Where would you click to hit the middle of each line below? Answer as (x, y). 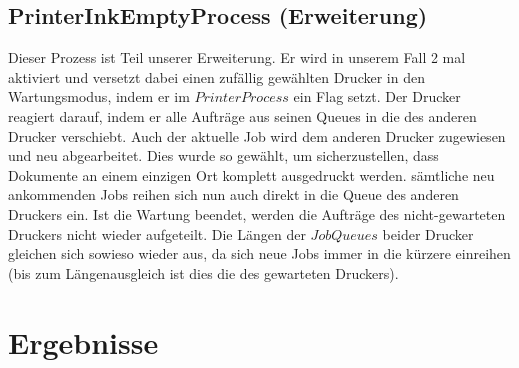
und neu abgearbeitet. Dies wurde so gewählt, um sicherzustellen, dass (223, 155)
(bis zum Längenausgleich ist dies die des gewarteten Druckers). (203, 272)
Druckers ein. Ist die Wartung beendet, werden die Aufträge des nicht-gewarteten (257, 213)
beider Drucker (428, 233)
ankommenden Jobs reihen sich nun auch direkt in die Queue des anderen (233, 194)
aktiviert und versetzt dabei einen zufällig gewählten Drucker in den (216, 76)
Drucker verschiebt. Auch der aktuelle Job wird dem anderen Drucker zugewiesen (257, 135)
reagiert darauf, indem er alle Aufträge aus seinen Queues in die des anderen (242, 115)
